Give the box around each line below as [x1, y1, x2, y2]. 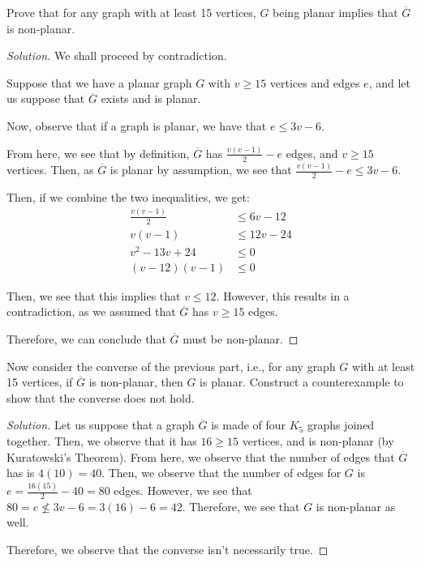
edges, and [286, 144, 338, 161]
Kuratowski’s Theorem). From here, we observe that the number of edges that [6, 448, 395, 465]
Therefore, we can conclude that [6, 330, 166, 347]
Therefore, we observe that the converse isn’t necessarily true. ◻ [6, 541, 329, 558]
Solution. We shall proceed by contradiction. [6, 47, 227, 64]
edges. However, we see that [114, 482, 252, 499]
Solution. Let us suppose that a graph [6, 416, 195, 433]
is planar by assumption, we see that [110, 161, 292, 178]
